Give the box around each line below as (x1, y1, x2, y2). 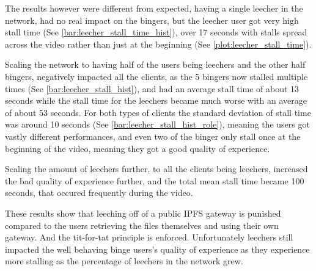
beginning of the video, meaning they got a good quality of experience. (5, 142, 270, 154)
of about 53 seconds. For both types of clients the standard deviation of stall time (5, 106, 311, 118)
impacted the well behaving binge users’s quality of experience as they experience (5, 242, 310, 255)
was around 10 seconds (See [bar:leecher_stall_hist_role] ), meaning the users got (5, 118, 310, 131)
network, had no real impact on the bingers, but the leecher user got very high (5, 13, 299, 26)
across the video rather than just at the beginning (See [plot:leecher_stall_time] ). (5, 37, 312, 50)
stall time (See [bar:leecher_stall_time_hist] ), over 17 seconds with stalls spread (5, 26, 307, 38)
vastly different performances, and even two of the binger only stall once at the (5, 129, 301, 142)
